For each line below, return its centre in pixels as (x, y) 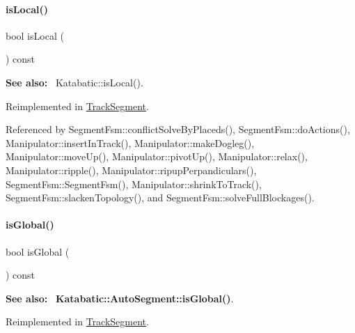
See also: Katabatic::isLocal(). (74, 82)
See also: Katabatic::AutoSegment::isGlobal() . (120, 298)
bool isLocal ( (35, 35)
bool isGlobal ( (38, 251)
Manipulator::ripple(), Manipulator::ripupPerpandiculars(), (131, 170)
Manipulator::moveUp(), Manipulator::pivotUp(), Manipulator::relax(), (157, 156)
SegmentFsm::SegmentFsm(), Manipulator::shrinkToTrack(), (134, 184)
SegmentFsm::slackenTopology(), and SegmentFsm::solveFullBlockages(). (160, 198)
